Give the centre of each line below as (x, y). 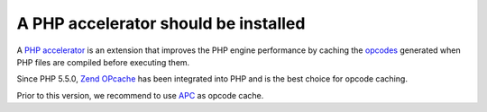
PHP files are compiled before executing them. (103, 62)
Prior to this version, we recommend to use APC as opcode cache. (140, 95)
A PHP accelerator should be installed (161, 23)
